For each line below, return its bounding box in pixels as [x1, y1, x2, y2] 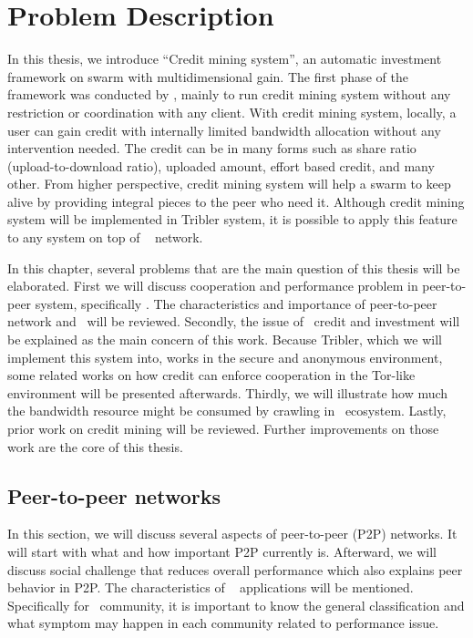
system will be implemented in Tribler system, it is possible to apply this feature [7, 210, 458, 229]
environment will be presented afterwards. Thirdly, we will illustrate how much [7, 383, 448, 402]
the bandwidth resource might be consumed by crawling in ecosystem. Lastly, [7, 401, 447, 420]
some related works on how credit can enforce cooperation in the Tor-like [7, 365, 416, 385]
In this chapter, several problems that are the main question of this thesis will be [7, 258, 460, 277]
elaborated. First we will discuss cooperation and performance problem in [7, 276, 418, 295]
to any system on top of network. [7, 228, 203, 247]
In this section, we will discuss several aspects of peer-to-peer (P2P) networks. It [7, 524, 458, 543]
